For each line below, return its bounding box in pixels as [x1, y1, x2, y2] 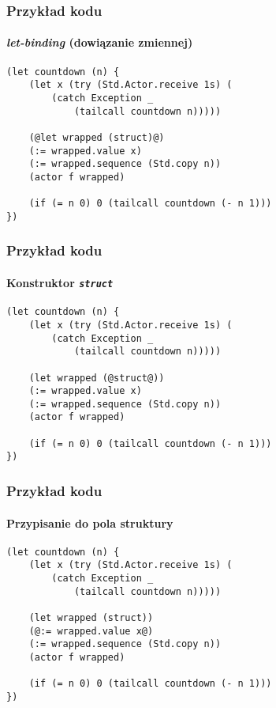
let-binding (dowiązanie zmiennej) [6, 34, 193, 51]
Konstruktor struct [6, 274, 114, 290]
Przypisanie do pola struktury [6, 514, 173, 531]
